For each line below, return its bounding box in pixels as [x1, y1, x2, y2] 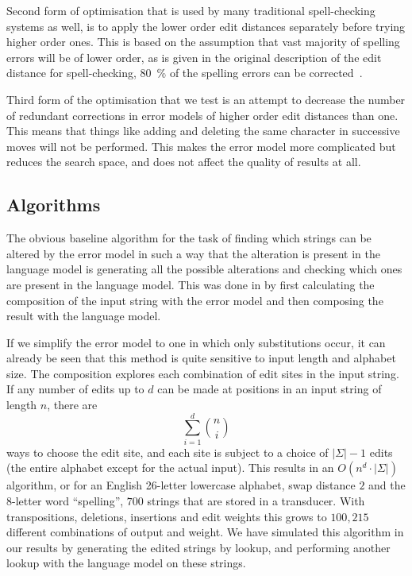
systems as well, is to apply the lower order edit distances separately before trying [6, 17, 406, 34]
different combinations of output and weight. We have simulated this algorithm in [6, 524, 404, 540]
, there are [47, 396, 98, 413]
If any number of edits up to [6, 381, 144, 397]
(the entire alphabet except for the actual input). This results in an [6, 459, 334, 476]
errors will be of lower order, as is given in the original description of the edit [6, 48, 382, 65]
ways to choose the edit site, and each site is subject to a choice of [6, 443, 329, 460]
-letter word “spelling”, [12, 492, 124, 508]
